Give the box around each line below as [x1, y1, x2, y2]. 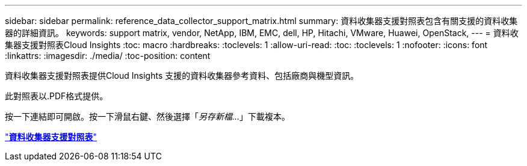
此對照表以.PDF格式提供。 [5, 91, 108, 101]
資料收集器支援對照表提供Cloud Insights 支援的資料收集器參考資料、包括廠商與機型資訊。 [5, 70, 359, 81]
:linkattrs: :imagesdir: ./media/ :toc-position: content [5, 51, 211, 61]
